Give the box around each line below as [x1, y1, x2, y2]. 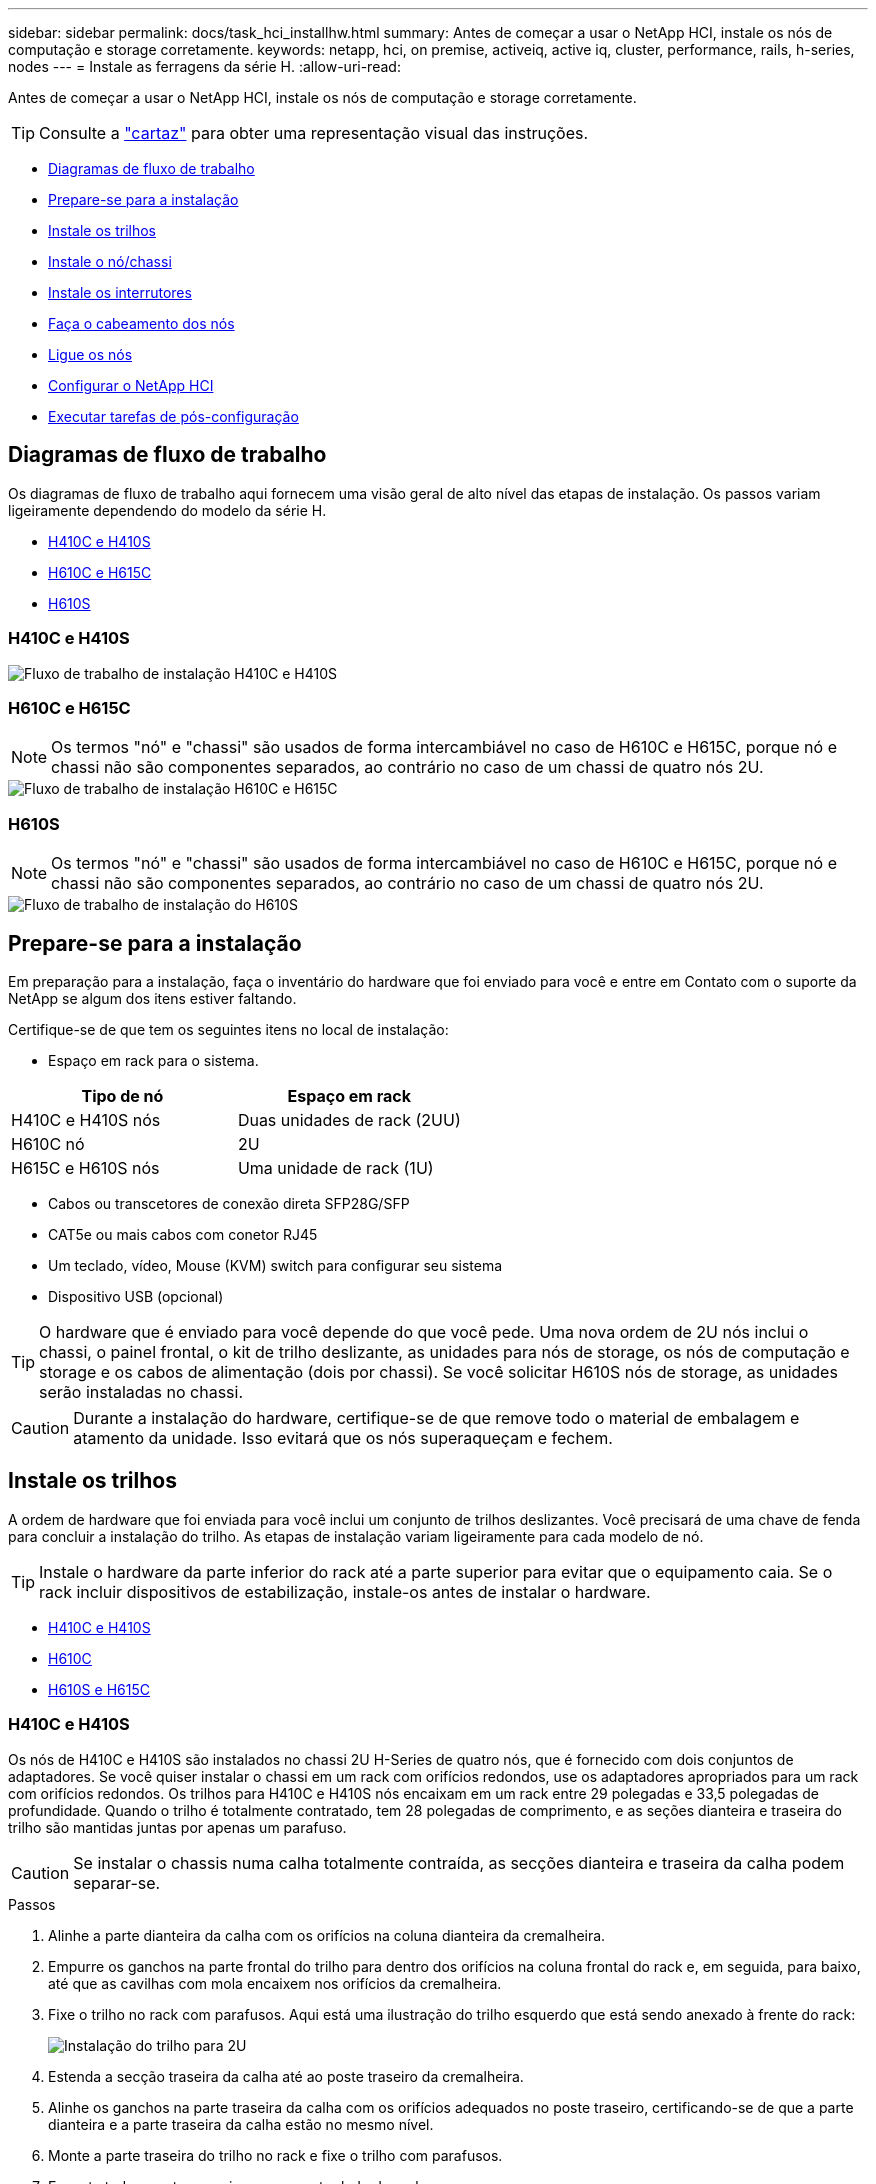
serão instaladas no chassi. [39, 1381, 244, 1402]
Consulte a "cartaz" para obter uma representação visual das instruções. [39, 123, 589, 143]
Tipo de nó [81, 1085, 164, 1106]
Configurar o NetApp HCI [48, 377, 214, 394]
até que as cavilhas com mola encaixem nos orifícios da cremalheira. [48, 1974, 502, 1992]
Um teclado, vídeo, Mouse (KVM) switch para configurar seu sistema [48, 1256, 503, 1274]
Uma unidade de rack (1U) [237, 1157, 434, 1178]
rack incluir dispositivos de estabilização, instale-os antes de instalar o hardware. [39, 1581, 651, 1602]
